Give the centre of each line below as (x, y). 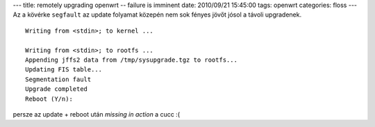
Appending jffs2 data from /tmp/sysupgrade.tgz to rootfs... (131, 60)
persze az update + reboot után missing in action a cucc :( (97, 114)
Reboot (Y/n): (49, 99)
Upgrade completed (57, 89)
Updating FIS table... (64, 70)
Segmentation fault (58, 79)
